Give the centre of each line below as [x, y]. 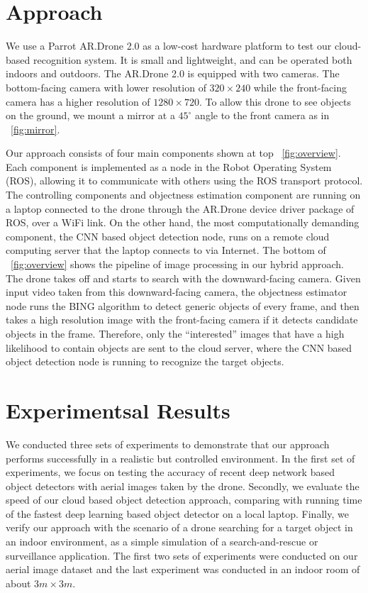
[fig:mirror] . [35, 129]
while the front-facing [300, 87]
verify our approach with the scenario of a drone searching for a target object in [179, 527]
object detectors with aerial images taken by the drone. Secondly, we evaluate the [183, 486]
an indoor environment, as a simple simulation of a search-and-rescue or [162, 542]
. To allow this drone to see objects [275, 101]
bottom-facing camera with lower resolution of [106, 87]
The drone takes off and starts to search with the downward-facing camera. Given [183, 278]
